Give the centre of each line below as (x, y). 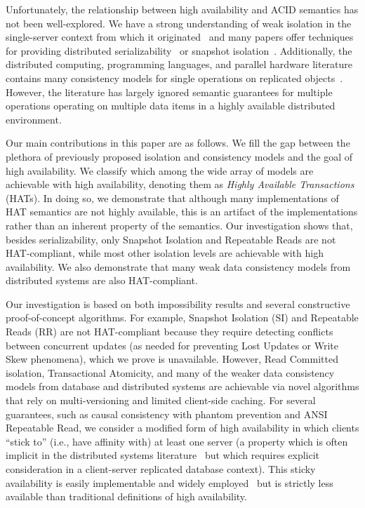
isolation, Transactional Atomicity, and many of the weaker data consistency (170, 372)
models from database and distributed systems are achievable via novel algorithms (182, 386)
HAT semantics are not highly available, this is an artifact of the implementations (182, 212)
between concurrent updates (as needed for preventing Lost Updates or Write (172, 345)
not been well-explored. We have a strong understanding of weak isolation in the (179, 23)
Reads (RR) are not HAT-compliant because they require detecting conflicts (170, 332)
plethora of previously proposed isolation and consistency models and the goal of (179, 156)
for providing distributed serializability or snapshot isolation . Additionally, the (179, 50)
